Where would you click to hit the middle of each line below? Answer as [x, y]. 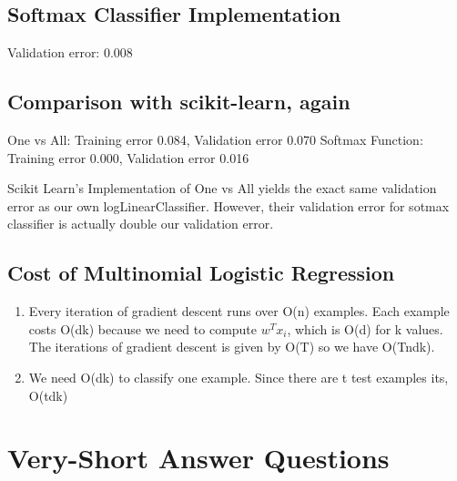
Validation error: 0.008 [70, 52]
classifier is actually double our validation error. [141, 224]
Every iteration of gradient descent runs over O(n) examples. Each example [239, 311]
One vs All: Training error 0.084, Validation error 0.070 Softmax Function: [215, 139]
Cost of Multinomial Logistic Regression [201, 273]
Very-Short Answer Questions [198, 458]
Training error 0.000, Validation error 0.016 [128, 157]
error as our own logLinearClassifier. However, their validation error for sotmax [228, 205]
